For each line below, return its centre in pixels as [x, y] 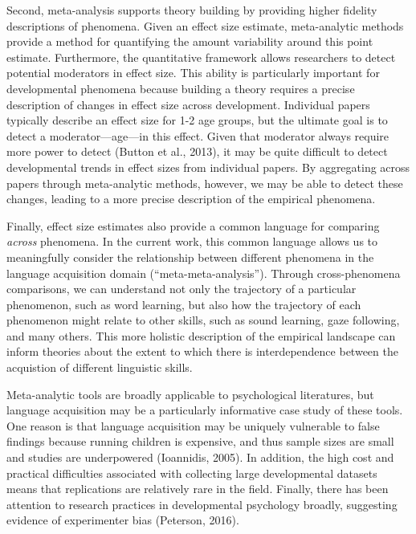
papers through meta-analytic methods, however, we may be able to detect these [205, 183]
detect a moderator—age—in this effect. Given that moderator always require [198, 135]
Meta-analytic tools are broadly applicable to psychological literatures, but [190, 394]
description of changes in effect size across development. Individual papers [188, 104]
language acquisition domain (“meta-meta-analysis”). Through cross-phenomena [204, 273]
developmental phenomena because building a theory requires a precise [181, 88]
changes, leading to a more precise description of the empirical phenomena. [191, 199]
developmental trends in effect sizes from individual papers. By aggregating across [208, 167]
